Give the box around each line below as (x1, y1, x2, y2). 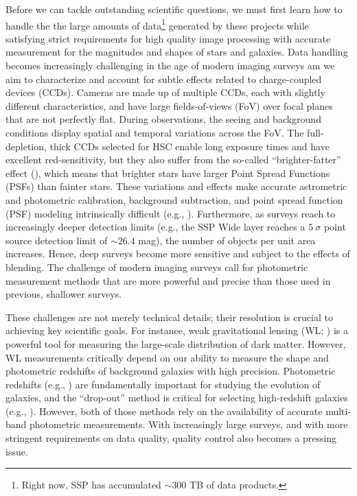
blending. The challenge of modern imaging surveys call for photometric (5, 259, 308, 274)
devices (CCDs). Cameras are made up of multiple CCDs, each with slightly (5, 85, 325, 99)
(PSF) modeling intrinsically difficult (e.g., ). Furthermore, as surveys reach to (5, 206, 336, 220)
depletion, (5, 139, 47, 153)
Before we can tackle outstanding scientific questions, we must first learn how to (5, 2, 343, 16)
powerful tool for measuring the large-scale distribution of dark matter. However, (5, 336, 346, 351)
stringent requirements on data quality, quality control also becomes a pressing (5, 431, 337, 445)
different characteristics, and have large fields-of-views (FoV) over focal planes (5, 98, 333, 113)
